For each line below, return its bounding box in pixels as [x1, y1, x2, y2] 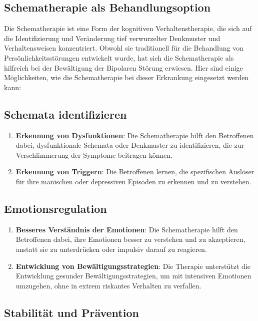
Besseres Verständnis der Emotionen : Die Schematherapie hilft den [15, 224, 238, 234]
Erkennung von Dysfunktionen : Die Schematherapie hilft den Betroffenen [15, 130, 254, 140]
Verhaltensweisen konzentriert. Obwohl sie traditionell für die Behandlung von [4, 43, 243, 53]
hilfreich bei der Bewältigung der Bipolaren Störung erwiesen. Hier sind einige [4, 62, 243, 73]
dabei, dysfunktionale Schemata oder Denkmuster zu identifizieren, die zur [15, 140, 244, 150]
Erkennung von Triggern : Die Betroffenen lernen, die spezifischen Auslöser [15, 166, 254, 177]
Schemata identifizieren [4, 106, 127, 122]
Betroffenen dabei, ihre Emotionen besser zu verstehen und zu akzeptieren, [15, 234, 245, 244]
